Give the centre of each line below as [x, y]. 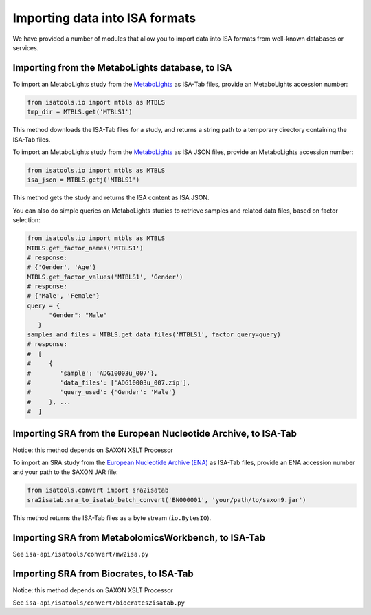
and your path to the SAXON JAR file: [65, 472]
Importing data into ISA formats [104, 18]
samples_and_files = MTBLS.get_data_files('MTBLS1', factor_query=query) [154, 335]
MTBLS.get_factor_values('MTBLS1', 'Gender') [105, 277]
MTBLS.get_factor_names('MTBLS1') [85, 248]
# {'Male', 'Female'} [64, 296]
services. [26, 47]
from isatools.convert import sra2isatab [98, 490]
